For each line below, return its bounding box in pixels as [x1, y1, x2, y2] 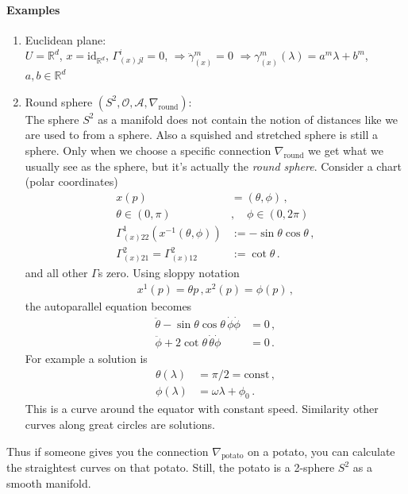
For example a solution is [25, 349, 148, 366]
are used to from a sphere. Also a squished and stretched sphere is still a [25, 126, 378, 143]
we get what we [308, 142, 383, 159]
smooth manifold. [6, 475, 91, 491]
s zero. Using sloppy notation [98, 264, 240, 281]
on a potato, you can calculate [248, 442, 395, 459]
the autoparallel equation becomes [25, 297, 192, 314]
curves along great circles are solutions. [25, 416, 216, 433]
